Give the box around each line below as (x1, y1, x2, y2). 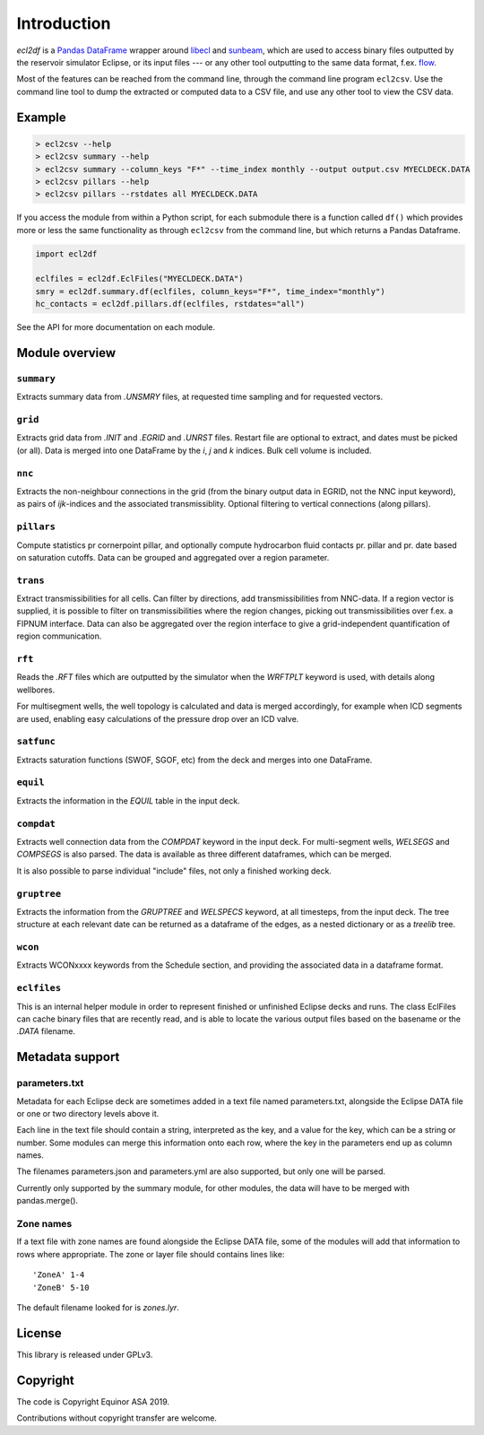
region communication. (16, 631, 102, 641)
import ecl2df (35, 248, 98, 259)
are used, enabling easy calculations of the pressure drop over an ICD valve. (16, 713, 299, 724)
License (16, 1326, 62, 1341)
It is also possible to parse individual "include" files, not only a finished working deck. (16, 865, 332, 876)
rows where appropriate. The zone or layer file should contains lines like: (16, 1248, 285, 1259)
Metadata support (16, 1049, 120, 1065)
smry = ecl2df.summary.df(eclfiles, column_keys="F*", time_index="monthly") (35, 286, 385, 296)
